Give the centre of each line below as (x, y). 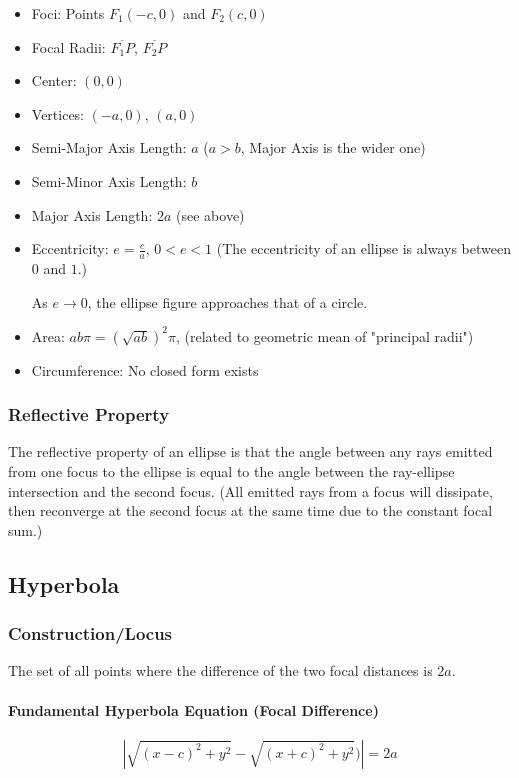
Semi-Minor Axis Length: (109, 180)
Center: (54, 80)
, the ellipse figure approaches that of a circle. (227, 301)
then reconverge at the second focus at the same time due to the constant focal (250, 510)
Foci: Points (68, 13)
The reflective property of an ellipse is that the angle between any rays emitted (250, 451)
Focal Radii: (68, 46)
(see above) (210, 214)
